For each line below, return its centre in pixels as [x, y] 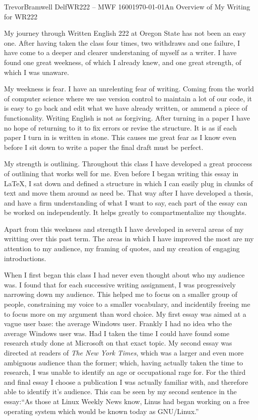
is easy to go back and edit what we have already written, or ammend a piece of [126, 108]
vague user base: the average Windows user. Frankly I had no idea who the [118, 323]
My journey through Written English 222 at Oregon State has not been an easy [125, 33]
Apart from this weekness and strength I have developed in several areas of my [124, 229]
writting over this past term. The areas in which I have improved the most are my [129, 239]
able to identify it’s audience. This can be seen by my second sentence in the [120, 391]
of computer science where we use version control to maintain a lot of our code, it [128, 98]
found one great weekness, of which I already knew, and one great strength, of [123, 62]
